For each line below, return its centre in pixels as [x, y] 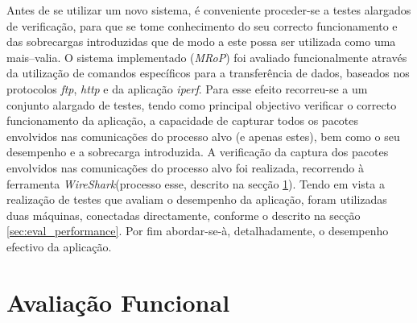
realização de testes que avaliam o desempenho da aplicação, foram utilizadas [197, 199]
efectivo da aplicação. [59, 246]
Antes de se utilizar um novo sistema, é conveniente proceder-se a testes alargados [209, 10]
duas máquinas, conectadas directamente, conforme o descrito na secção [184, 215]
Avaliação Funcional [118, 302]
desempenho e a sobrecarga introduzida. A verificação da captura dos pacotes [198, 152]
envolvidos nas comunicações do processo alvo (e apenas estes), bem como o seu [203, 136]
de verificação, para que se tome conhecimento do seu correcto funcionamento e [202, 25]
